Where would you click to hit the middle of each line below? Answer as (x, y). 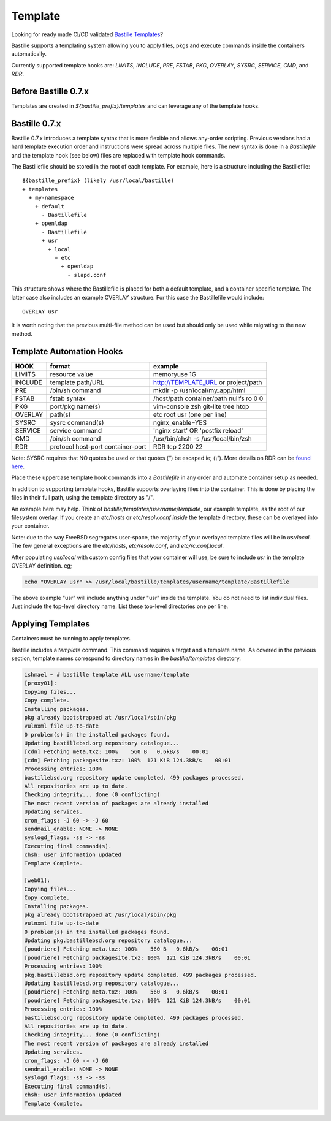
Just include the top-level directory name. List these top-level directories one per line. (120, 606)
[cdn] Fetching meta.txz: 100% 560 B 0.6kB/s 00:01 (116, 752)
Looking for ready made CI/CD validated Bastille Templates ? (87, 34)
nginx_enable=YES (180, 422)
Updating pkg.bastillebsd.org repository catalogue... (108, 940)
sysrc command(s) (77, 422)
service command (76, 430)
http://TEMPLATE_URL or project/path (208, 382)
